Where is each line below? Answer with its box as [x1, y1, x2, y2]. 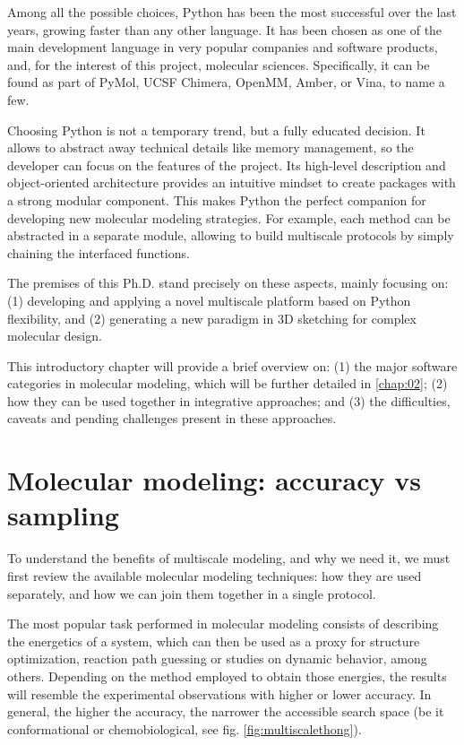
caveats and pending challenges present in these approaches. [7, 409, 337, 428]
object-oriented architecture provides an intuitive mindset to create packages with [7, 173, 456, 192]
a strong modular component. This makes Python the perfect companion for [7, 190, 426, 209]
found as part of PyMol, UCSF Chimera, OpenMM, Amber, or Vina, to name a [7, 73, 445, 91]
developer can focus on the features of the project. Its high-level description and [7, 155, 446, 174]
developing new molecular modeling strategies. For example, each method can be [7, 208, 451, 227]
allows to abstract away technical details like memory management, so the [7, 138, 414, 157]
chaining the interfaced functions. [7, 243, 190, 262]
